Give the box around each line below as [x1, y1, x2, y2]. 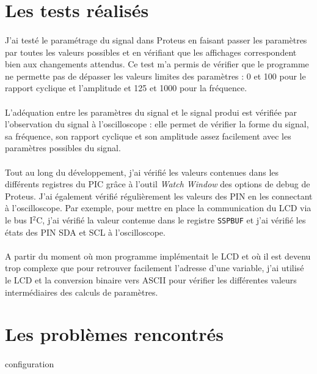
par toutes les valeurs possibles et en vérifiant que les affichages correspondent [5, 45, 297, 58]
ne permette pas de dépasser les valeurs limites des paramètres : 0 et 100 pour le [5, 69, 306, 82]
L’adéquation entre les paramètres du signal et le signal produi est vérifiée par [5, 105, 297, 118]
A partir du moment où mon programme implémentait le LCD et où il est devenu [5, 249, 311, 262]
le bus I [5, 213, 33, 226]
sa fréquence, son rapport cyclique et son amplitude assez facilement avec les [5, 129, 291, 142]
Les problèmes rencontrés [5, 321, 224, 346]
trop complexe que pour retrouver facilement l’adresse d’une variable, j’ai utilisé [5, 261, 304, 274]
